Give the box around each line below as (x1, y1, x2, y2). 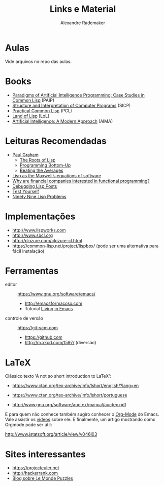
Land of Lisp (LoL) (12, 113, 50, 119)
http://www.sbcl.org (12, 232, 53, 238)
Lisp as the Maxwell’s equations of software (12, 172, 101, 178)
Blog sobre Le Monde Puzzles (12, 475, 73, 481)
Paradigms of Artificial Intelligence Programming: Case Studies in (12, 92, 145, 98)
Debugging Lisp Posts (12, 183, 57, 189)
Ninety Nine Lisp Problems (12, 194, 66, 199)
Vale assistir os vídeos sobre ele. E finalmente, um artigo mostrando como (5, 417, 156, 422)
